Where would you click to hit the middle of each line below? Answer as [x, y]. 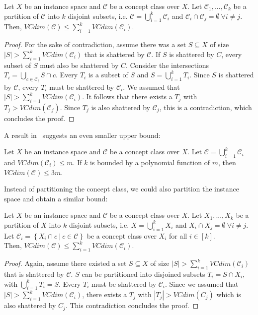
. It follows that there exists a [127, 96]
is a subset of [108, 75]
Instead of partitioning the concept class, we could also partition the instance [122, 189]
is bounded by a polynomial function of [150, 162]
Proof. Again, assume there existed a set [65, 263]
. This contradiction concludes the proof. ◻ [132, 305]
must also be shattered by [79, 65]
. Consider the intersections [167, 65]
